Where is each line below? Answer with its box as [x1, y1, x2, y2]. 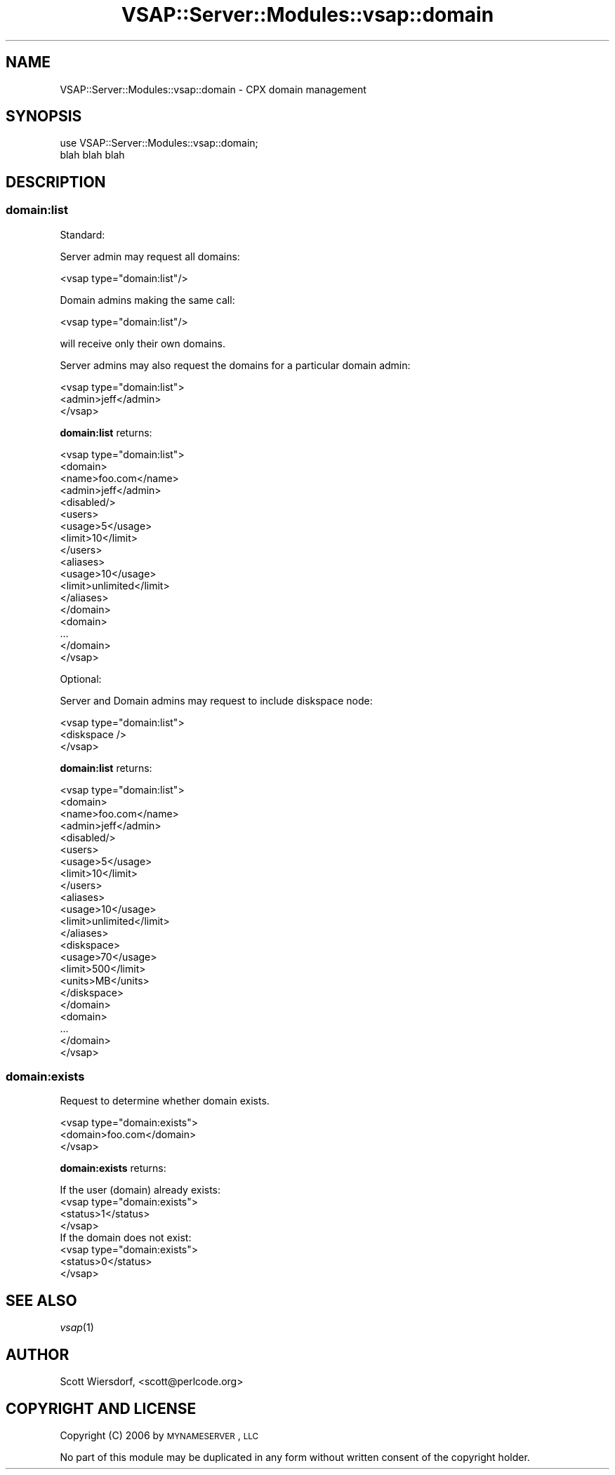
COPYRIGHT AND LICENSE [6, 1399, 197, 1417]
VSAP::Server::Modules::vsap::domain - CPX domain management [60, 83, 366, 95]
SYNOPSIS [6, 107, 82, 126]
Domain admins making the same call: [60, 293, 235, 306]
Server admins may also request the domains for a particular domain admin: [60, 359, 411, 371]
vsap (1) [60, 1321, 94, 1334]
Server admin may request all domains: [60, 250, 240, 262]
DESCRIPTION [6, 173, 106, 191]
